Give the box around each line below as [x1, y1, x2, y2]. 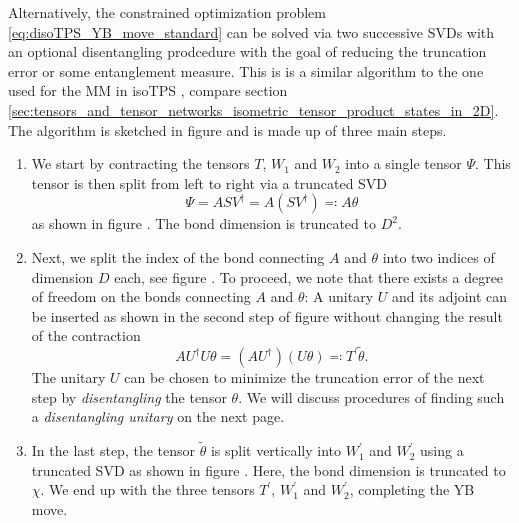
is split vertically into [210, 440, 341, 461]
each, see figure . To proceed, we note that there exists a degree [114, 266, 504, 287]
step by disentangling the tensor [31, 386, 227, 407]
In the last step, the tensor [31, 440, 195, 461]
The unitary [31, 367, 106, 388]
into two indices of [382, 246, 495, 267]
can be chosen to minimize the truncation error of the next [124, 367, 485, 388]
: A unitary [304, 286, 374, 307]
